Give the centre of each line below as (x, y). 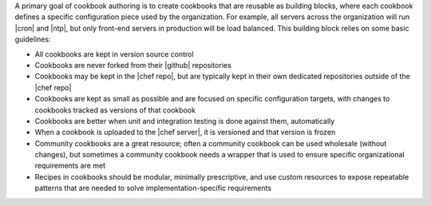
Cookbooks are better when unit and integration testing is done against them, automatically (185, 121)
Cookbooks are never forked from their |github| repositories (133, 65)
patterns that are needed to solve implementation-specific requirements (153, 188)
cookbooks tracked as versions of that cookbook (115, 110)
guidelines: (33, 39)
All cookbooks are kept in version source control (115, 54)
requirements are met (70, 166)
